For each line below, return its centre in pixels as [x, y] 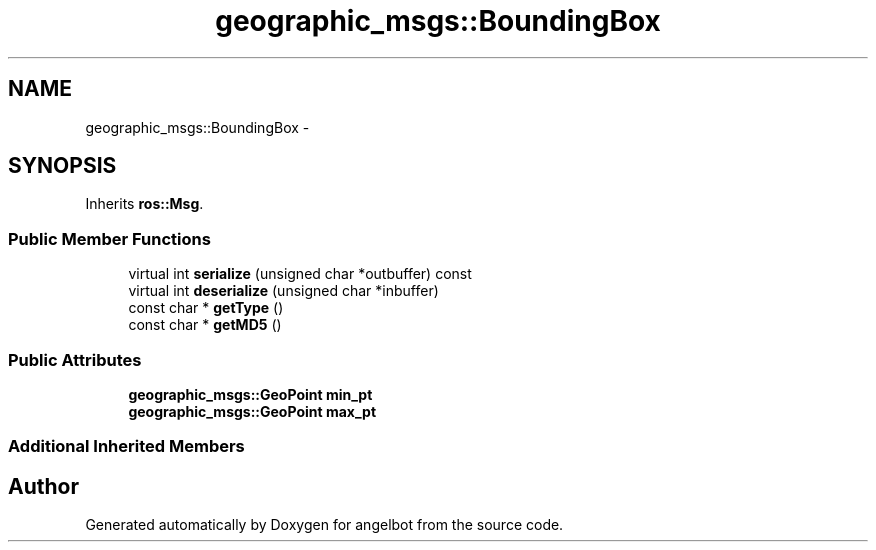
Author [43, 486]
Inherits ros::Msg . [144, 204]
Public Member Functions [109, 238]
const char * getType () [206, 308]
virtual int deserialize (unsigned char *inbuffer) [283, 291]
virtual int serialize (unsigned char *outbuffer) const [300, 274]
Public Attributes [75, 359]
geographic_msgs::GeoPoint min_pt [250, 394]
